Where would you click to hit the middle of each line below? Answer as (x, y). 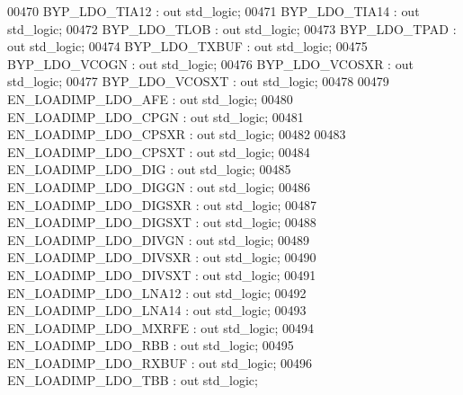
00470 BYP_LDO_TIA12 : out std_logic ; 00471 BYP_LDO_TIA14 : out (214, 11)
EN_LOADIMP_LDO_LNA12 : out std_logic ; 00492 (157, 292)
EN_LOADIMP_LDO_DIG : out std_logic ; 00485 (149, 169)
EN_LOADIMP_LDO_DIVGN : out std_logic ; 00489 (159, 239)
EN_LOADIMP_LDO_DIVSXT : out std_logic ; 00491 (162, 274)
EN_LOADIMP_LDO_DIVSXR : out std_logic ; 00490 (162, 257)
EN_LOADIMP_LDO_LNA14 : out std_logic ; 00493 (157, 310)
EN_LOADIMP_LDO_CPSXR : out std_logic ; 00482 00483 (177, 134)
